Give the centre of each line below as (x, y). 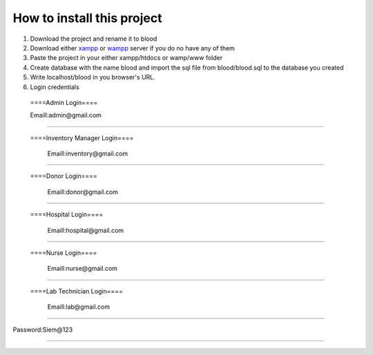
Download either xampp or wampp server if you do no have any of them (132, 48)
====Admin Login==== (64, 102)
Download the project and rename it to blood (94, 39)
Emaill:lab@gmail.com (79, 307)
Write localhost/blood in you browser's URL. (93, 77)
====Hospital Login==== (67, 215)
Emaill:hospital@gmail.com (86, 230)
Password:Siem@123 (43, 329)
